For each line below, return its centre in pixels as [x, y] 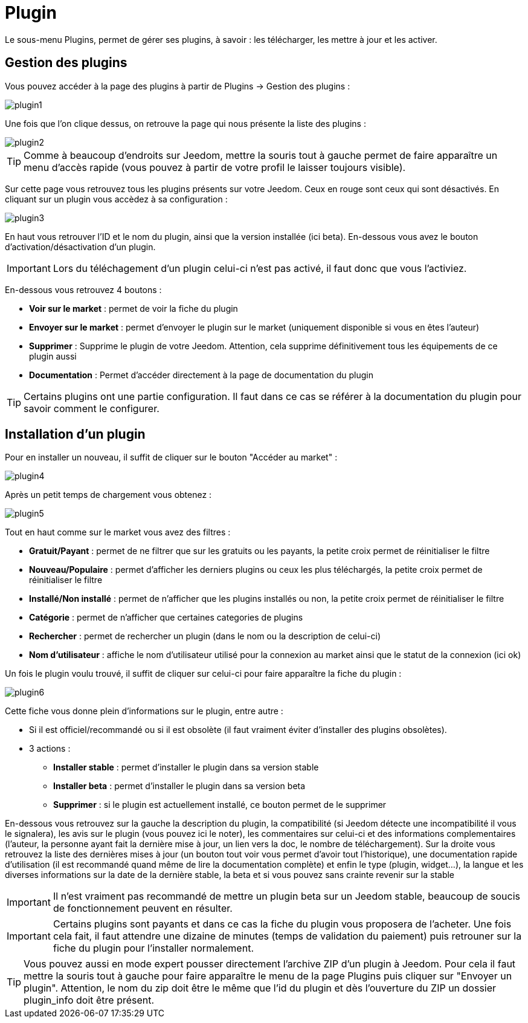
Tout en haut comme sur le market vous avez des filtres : [118, 532]
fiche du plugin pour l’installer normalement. [153, 948]
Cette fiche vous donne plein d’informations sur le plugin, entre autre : [144, 711]
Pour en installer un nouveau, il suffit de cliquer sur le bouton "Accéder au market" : [171, 457]
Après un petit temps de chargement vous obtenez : [108, 495]
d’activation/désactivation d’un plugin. [80, 247]
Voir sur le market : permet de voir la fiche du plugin [134, 308]
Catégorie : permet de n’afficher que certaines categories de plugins [166, 618]
